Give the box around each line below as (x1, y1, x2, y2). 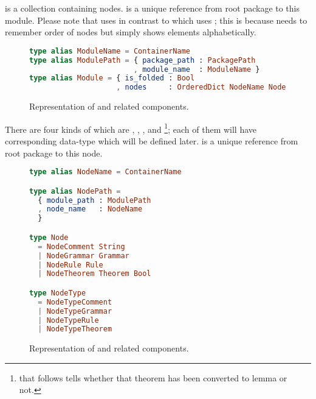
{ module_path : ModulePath (38, 196, 151, 205)
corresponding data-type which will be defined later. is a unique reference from (5, 135, 298, 147)
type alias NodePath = (29, 186, 121, 196)
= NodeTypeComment (38, 297, 112, 306)
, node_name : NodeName (38, 205, 143, 214)
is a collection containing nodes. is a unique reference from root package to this (5, 2, 300, 14)
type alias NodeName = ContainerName (29, 168, 182, 177)
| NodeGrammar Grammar (38, 251, 129, 260)
